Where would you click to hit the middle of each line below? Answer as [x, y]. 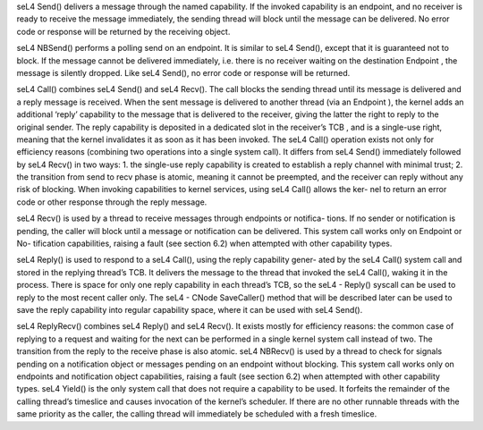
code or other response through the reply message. [112, 202]
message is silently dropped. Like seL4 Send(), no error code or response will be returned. [183, 72]
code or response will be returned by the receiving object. [123, 31]
